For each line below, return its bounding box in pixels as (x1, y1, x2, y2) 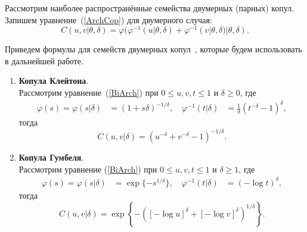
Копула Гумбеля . (18, 151, 84, 164)
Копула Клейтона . (18, 74, 89, 87)
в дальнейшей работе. (5, 54, 83, 67)
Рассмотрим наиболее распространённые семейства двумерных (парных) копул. (5, 2, 294, 14)
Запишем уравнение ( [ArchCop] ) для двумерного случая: (5, 13, 212, 26)
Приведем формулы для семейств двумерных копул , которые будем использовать (5, 43, 302, 55)
